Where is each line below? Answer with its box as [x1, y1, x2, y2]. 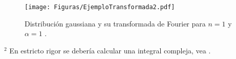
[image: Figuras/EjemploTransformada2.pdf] [25, 4, 175, 11]
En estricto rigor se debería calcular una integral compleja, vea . [9, 45, 211, 55]
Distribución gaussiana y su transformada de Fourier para [25, 18, 206, 28]
